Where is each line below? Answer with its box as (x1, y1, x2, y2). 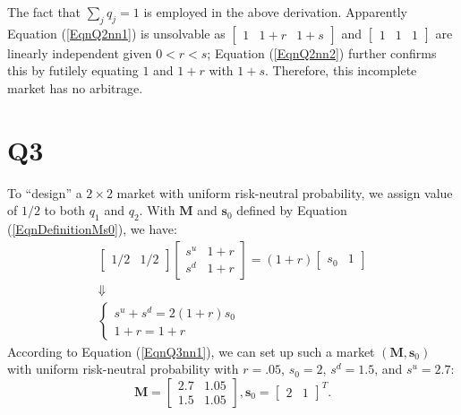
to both (44, 201, 86, 220)
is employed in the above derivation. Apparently (143, 3, 407, 21)
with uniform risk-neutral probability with (7, 359, 239, 378)
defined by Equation (236, 201, 347, 220)
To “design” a (7, 183, 82, 202)
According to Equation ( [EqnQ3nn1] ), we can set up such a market (7, 342, 375, 360)
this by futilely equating (7, 61, 139, 80)
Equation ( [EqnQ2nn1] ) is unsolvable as (7, 23, 226, 42)
